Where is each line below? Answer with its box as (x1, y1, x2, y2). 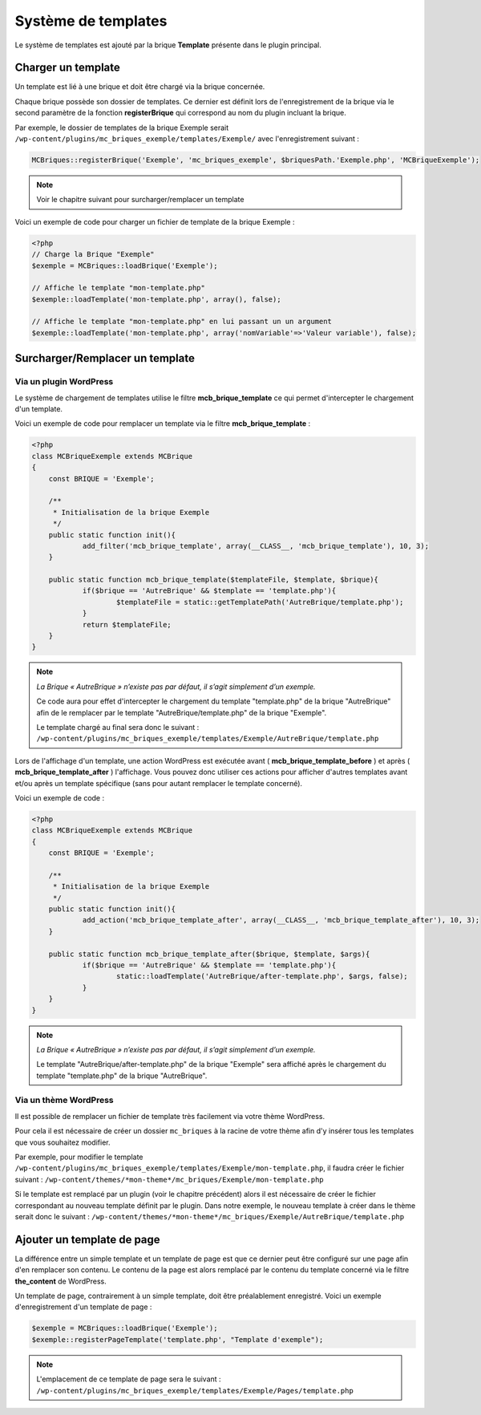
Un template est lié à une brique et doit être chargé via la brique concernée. (14, 82, 265, 91)
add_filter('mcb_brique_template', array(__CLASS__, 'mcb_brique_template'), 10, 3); (82, 541, 429, 550)
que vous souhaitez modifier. (14, 1137, 111, 1147)
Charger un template (14, 61, 120, 75)
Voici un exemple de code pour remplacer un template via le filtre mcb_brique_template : (14, 419, 311, 428)
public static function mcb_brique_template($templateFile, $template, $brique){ (48, 575, 378, 585)
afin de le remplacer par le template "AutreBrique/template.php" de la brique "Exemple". (36, 707, 327, 717)
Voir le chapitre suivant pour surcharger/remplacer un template (36, 195, 245, 205)
